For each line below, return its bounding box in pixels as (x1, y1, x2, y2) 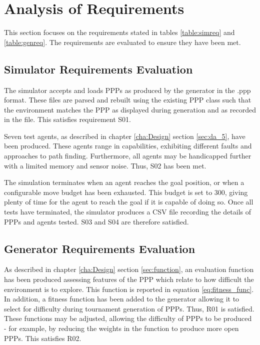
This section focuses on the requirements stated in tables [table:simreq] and (4, 27, 235, 37)
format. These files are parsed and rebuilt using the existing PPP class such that (4, 94, 251, 105)
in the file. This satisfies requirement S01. (4, 114, 131, 124)
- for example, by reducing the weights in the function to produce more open (4, 323, 239, 333)
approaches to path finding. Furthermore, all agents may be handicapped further (4, 150, 251, 161)
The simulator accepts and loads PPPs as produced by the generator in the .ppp (4, 84, 251, 95)
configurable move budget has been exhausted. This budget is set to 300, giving (4, 186, 248, 197)
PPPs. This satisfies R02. (4, 332, 81, 343)
